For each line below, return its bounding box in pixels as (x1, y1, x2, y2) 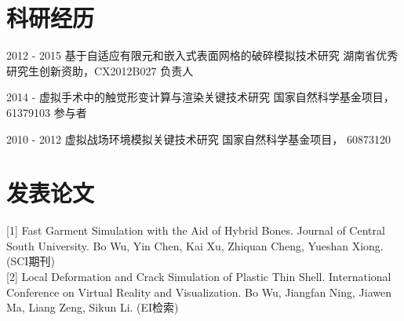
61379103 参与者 (6, 104, 87, 120)
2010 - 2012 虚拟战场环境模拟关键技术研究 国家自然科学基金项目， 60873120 (6, 130, 391, 147)
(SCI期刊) (6, 253, 55, 269)
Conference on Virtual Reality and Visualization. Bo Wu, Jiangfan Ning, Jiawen (6, 283, 391, 300)
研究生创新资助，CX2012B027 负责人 (6, 62, 194, 78)
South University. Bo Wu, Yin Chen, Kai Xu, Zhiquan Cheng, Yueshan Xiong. (6, 237, 384, 254)
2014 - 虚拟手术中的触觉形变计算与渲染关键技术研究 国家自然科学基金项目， (6, 89, 395, 105)
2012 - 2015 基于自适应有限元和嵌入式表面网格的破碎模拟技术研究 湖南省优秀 (6, 47, 399, 64)
